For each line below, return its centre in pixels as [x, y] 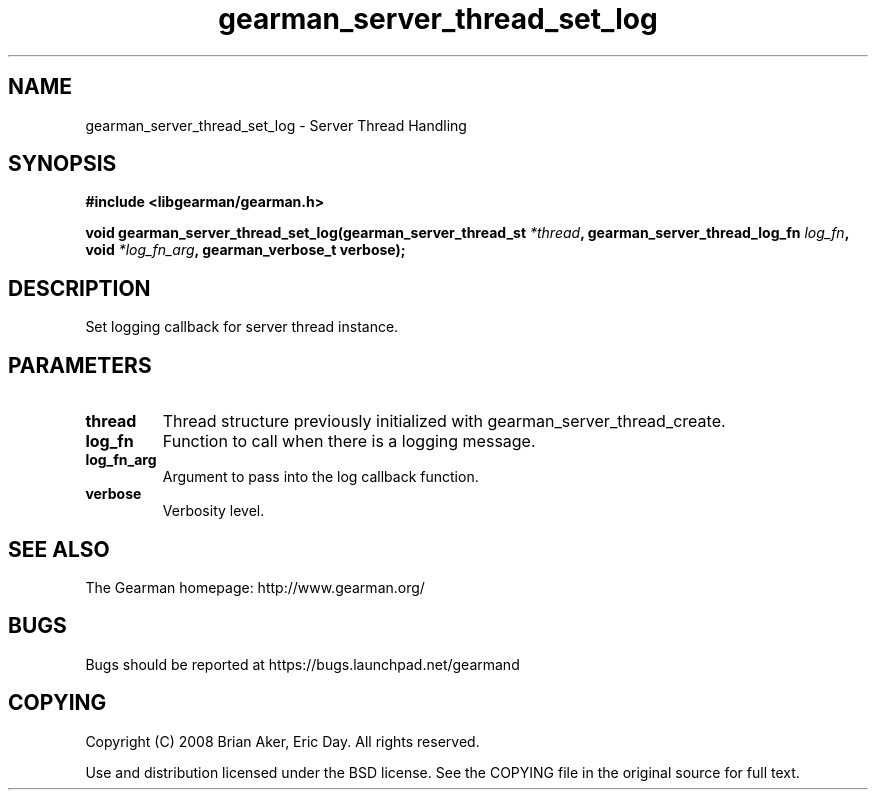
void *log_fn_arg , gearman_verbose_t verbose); [245, 250]
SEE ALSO [59, 549]
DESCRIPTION [79, 288]
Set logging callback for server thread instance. [242, 327]
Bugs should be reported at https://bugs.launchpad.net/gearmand [302, 664]
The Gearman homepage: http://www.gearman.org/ [255, 587]
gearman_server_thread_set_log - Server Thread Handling [276, 125]
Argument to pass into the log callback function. [320, 477]
